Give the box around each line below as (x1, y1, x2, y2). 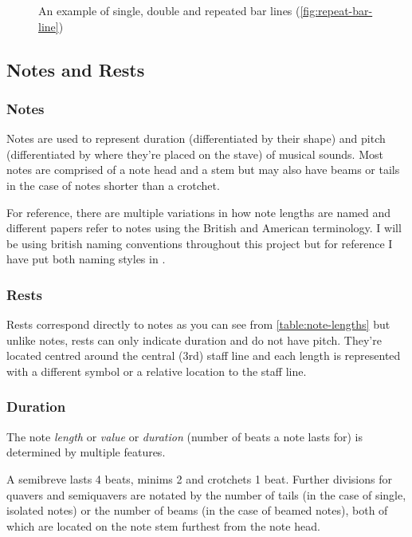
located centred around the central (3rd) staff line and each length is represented (6, 347, 401, 364)
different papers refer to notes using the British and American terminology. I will (6, 219, 402, 236)
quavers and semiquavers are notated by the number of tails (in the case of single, (6, 486, 406, 503)
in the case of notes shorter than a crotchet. (6, 176, 220, 193)
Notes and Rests (6, 57, 145, 81)
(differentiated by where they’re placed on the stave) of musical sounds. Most (6, 145, 383, 162)
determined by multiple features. (6, 444, 166, 460)
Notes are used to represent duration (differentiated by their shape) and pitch (6, 130, 386, 147)
